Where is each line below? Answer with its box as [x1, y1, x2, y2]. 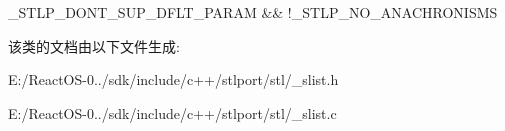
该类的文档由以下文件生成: [8, 35, 180, 56]
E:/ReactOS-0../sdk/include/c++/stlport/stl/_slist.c [8, 102, 337, 123]
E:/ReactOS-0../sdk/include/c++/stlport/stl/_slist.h [8, 69, 339, 90]
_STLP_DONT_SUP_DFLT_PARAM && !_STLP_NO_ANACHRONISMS [8, 2, 498, 22]
